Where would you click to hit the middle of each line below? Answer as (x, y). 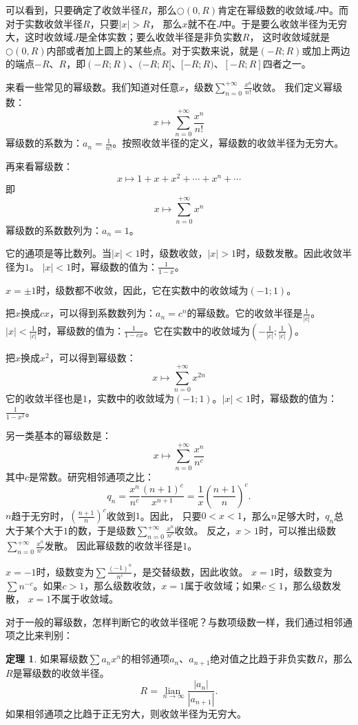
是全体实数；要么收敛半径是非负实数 (160, 37)
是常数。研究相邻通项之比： (92, 476)
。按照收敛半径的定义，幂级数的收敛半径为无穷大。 (228, 143)
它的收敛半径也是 (44, 398)
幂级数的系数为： (44, 143)
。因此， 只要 (171, 515)
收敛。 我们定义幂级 (297, 86)
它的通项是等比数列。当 (59, 253)
